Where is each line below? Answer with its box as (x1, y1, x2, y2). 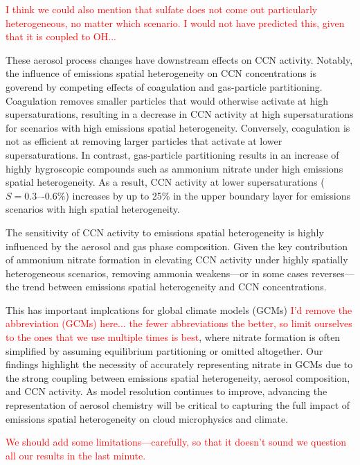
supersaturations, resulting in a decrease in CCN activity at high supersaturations (6, 107, 354, 121)
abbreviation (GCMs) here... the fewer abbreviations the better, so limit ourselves (6, 316, 352, 331)
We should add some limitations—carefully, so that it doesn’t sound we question (6, 435, 347, 449)
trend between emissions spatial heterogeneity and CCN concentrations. (22, 279, 327, 294)
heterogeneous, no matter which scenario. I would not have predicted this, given (6, 15, 345, 30)
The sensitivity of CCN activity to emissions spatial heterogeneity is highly (6, 225, 324, 239)
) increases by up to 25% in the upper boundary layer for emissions (65, 188, 351, 202)
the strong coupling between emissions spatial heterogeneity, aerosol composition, (6, 370, 350, 385)
